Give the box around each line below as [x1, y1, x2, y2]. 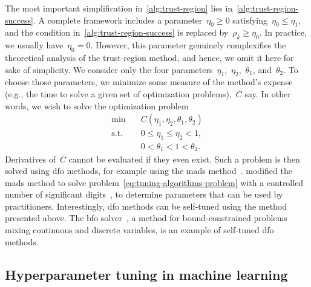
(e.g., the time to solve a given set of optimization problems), [5, 87, 232, 100]
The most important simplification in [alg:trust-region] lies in [5, 2, 233, 14]
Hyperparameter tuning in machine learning [5, 265, 288, 283]
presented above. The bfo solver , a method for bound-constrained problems [5, 211, 287, 224]
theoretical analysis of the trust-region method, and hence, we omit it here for [5, 51, 294, 63]
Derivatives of [5, 152, 56, 165]
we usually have [5, 39, 64, 51]
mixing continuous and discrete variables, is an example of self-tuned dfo [5, 224, 274, 236]
